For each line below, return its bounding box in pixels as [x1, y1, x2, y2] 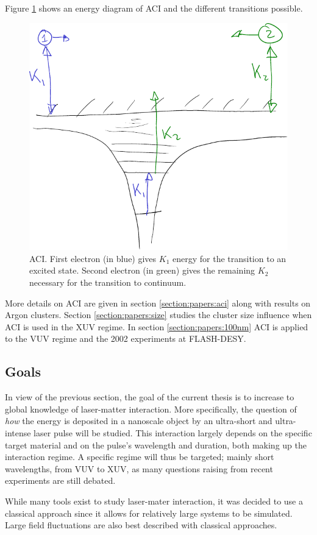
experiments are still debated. [5, 474, 116, 487]
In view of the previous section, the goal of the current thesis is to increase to [5, 391, 294, 403]
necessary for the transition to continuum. [29, 276, 187, 289]
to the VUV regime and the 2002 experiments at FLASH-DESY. [5, 332, 246, 345]
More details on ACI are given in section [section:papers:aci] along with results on [5, 296, 311, 309]
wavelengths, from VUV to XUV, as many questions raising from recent [5, 462, 273, 475]
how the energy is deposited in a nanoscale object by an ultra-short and [5, 414, 272, 427]
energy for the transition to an [172, 252, 287, 264]
